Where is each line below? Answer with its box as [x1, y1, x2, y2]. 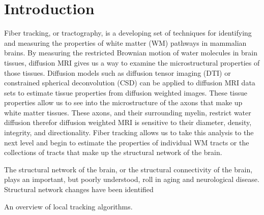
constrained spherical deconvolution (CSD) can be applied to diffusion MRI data [4, 77, 255, 88]
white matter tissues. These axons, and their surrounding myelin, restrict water [4, 107, 251, 117]
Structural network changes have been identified [4, 184, 154, 195]
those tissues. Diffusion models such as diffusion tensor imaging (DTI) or [4, 67, 231, 78]
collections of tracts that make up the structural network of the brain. [4, 147, 222, 158]
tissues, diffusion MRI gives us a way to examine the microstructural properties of [4, 57, 260, 68]
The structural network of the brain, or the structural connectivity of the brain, [4, 164, 253, 174]
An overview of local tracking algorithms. [4, 201, 133, 211]
